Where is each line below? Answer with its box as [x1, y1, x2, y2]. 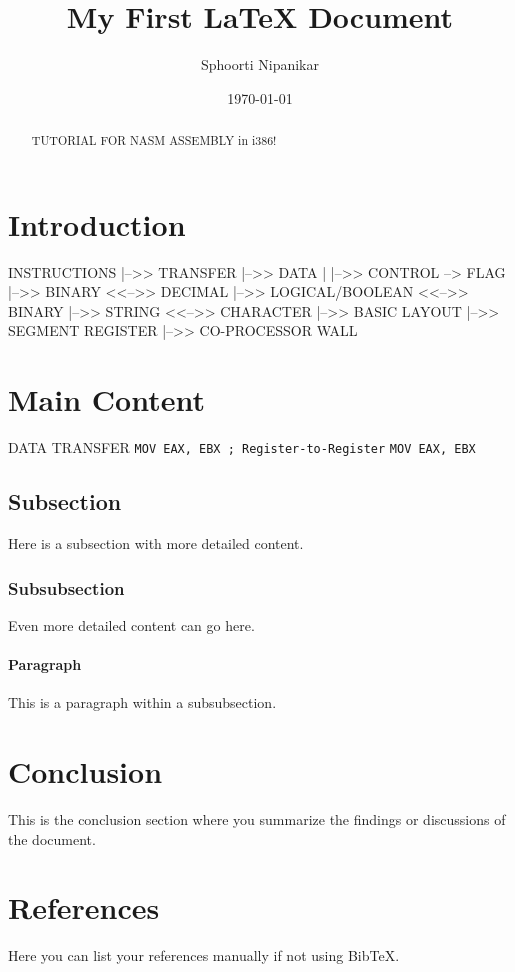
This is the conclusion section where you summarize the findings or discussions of [8, 808, 506, 829]
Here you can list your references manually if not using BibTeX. [8, 945, 400, 966]
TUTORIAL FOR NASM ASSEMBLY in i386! [31, 132, 277, 149]
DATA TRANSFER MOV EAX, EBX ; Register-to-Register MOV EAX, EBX [8, 437, 476, 458]
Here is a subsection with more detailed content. [8, 533, 304, 554]
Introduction [8, 203, 186, 244]
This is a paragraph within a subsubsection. [8, 692, 277, 713]
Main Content [8, 379, 205, 420]
